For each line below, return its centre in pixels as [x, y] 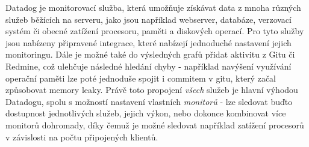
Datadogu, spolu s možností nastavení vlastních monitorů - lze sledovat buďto [149, 101]
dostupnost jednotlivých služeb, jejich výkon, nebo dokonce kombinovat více [146, 113]
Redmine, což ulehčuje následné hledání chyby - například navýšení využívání [148, 66]
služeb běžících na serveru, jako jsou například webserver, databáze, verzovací [148, 19]
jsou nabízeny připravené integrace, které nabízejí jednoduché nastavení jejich [148, 42]
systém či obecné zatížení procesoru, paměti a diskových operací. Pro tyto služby [155, 31]
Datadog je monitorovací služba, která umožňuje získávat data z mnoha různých [153, 7]
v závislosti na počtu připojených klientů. [82, 136]
